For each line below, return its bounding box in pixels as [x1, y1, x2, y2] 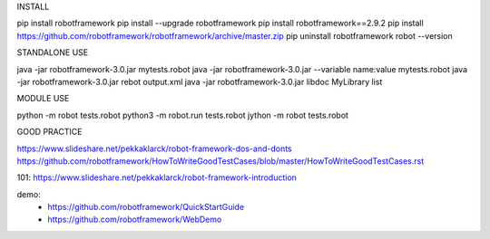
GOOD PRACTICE [16, 127, 83, 138]
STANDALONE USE [16, 47, 89, 58]
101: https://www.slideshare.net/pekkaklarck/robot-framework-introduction [16, 172, 297, 183]
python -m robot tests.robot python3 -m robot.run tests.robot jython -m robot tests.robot [16, 110, 349, 120]
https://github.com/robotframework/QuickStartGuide [47, 202, 245, 213]
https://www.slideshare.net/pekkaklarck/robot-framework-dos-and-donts [16, 143, 292, 154]
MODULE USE [16, 93, 70, 104]
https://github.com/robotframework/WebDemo [47, 214, 222, 225]
